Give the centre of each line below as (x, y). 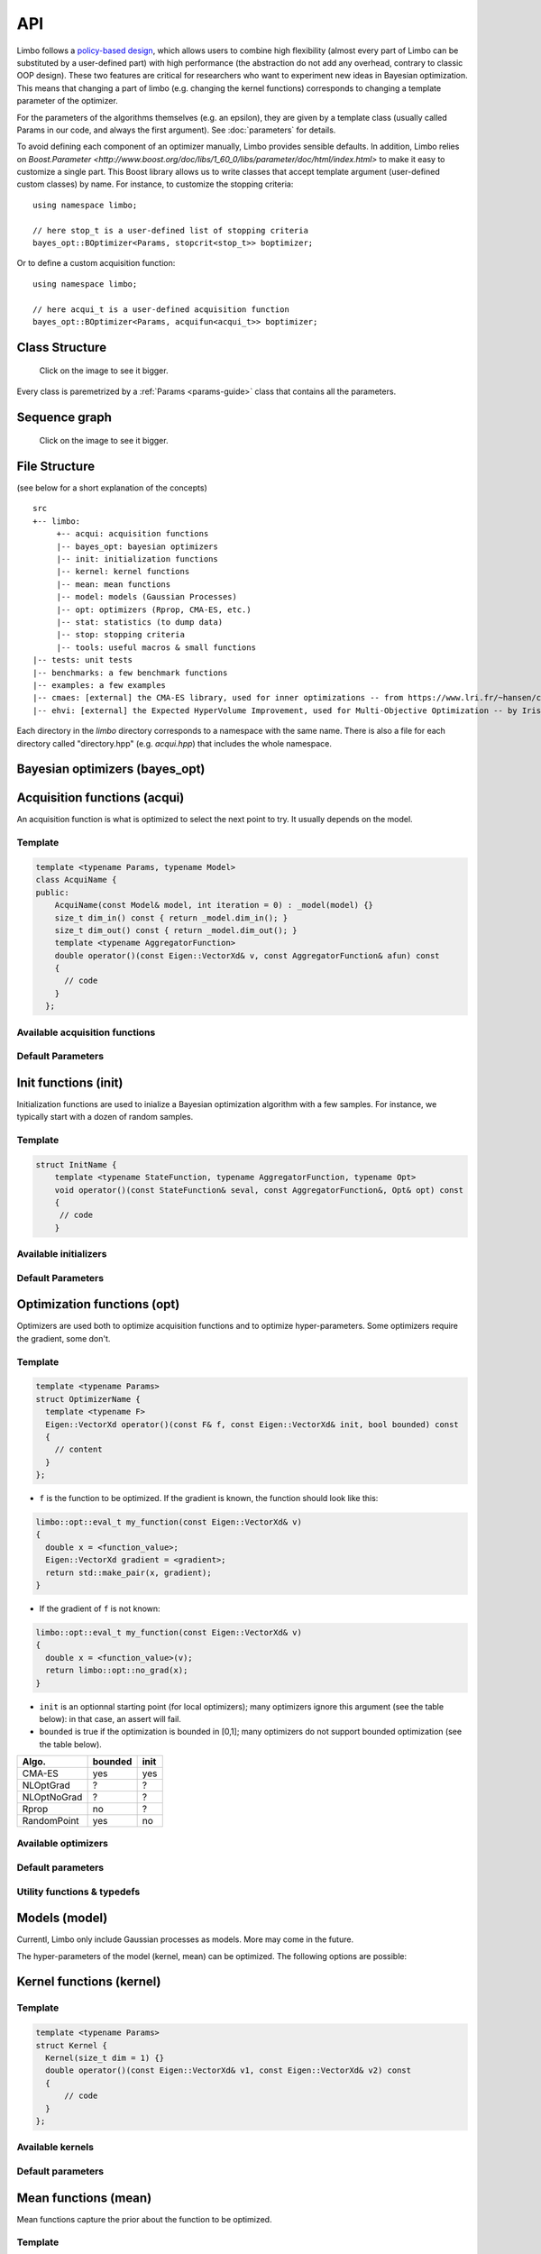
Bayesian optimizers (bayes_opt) (111, 770)
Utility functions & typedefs (78, 1892)
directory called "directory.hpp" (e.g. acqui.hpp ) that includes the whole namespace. (174, 743)
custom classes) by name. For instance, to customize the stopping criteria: (155, 184)
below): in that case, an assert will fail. (110, 1718)
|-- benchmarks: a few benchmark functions (130, 673)
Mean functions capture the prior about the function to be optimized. (144, 2219)
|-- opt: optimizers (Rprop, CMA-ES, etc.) (154, 609)
